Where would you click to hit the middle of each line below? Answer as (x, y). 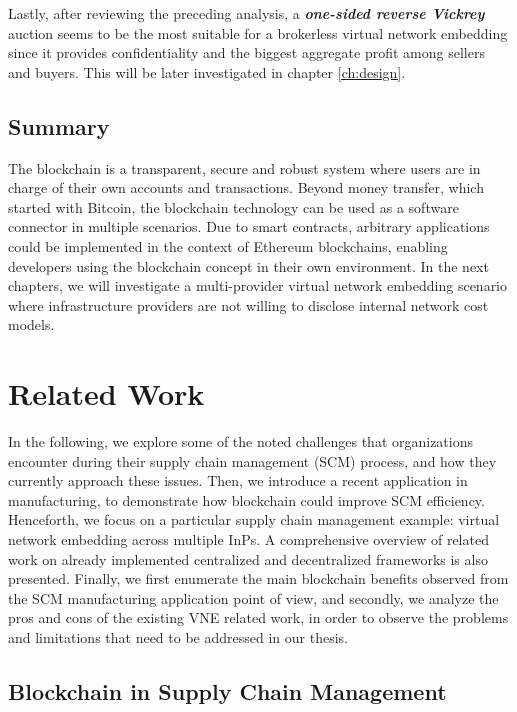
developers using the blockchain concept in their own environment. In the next (248, 265)
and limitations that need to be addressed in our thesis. (178, 636)
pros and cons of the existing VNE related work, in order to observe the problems (258, 617)
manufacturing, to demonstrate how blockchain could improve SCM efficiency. (246, 499)
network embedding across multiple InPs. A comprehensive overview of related (248, 539)
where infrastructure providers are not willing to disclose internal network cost (248, 304)
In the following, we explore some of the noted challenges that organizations (241, 441)
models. (31, 324)
